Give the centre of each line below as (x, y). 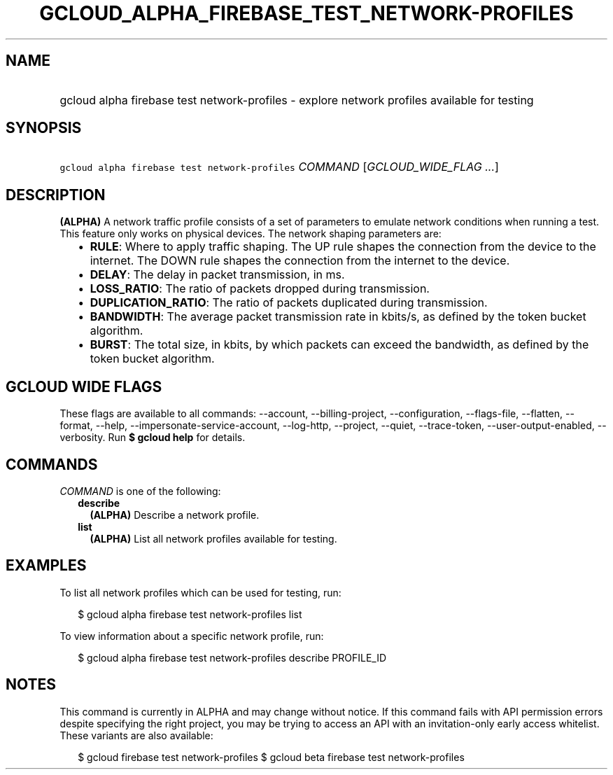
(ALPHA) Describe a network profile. (175, 515)
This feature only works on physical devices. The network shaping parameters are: (251, 234)
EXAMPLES (46, 566)
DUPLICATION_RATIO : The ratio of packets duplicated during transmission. (289, 303)
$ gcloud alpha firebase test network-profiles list (190, 614)
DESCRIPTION (56, 195)
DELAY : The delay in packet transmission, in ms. (217, 275)
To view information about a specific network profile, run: (192, 636)
